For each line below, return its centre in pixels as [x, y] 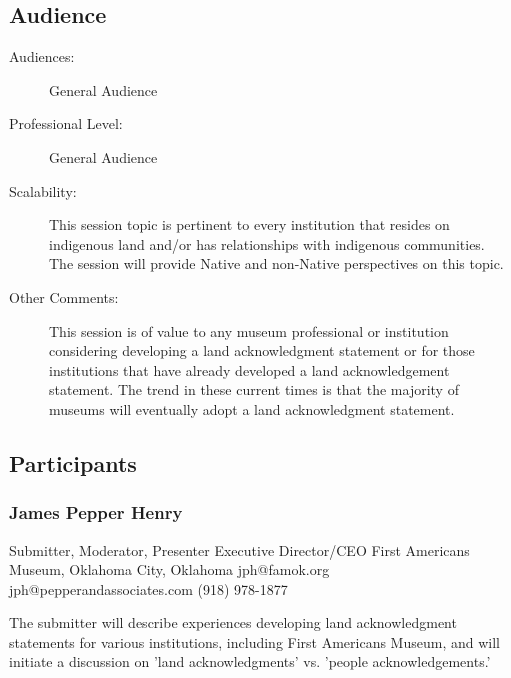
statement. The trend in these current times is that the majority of [254, 389]
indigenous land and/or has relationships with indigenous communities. [267, 243]
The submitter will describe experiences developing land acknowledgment [233, 622]
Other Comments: [64, 296]
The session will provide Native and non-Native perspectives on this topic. [276, 263]
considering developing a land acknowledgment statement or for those [262, 350]
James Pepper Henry [96, 512]
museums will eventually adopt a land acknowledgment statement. [252, 408]
